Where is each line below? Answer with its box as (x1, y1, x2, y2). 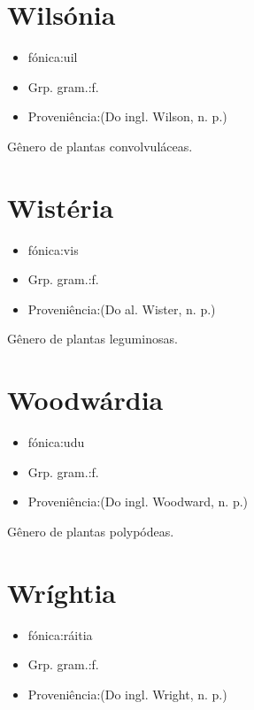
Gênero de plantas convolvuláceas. (7, 136, 193, 155)
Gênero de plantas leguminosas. (7, 329, 178, 348)
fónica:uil (27, 48, 78, 66)
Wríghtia (7, 574, 117, 610)
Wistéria (7, 189, 114, 225)
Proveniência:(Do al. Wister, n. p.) (27, 299, 216, 318)
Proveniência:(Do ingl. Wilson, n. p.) (27, 107, 227, 126)
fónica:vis (27, 240, 79, 259)
